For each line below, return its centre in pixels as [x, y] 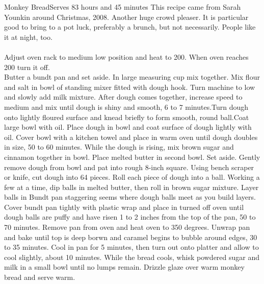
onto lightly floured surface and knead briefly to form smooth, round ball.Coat [127, 117]
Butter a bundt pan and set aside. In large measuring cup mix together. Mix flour [132, 77]
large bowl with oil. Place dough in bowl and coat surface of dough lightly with [128, 127]
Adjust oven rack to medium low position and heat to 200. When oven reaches [126, 56]
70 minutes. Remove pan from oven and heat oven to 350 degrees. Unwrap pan [127, 227]
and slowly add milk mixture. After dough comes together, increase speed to [123, 97]
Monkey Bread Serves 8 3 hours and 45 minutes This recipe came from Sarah [123, 7]
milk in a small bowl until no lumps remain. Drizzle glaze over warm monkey [124, 267]
